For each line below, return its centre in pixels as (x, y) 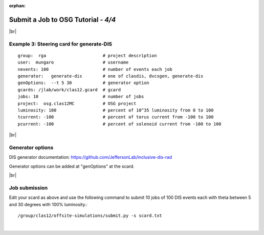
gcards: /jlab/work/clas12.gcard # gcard (69, 90)
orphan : (17, 6)
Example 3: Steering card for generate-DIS (61, 44)
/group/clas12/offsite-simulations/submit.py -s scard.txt (90, 216)
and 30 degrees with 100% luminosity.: (48, 204)
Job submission (28, 188)
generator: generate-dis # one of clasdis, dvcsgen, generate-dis (110, 76)
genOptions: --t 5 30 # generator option (83, 83)
